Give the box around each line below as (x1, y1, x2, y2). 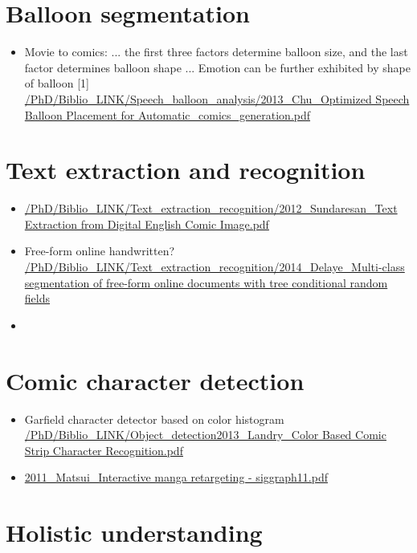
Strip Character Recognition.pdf (24, 441, 183, 458)
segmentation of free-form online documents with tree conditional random (24, 274, 388, 291)
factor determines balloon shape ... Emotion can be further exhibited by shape (24, 59, 411, 75)
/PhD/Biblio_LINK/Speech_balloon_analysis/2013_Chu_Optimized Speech (24, 90, 410, 107)
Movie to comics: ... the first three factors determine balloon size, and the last (24, 43, 408, 60)
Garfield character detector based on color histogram (24, 410, 284, 427)
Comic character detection (6, 364, 305, 396)
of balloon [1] (24, 75, 89, 91)
